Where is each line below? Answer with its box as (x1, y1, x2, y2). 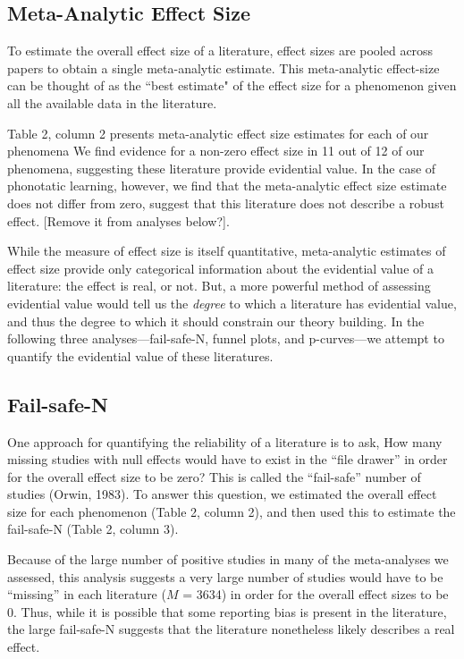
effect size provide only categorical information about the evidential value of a (7, 258, 434, 277)
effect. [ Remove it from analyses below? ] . (7, 211, 230, 230)
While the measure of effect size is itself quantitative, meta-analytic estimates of (7, 241, 446, 260)
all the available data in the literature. (7, 93, 217, 112)
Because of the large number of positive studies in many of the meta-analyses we (7, 550, 449, 569)
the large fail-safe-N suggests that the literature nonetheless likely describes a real (7, 620, 455, 638)
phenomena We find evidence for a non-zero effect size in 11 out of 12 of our (7, 141, 425, 160)
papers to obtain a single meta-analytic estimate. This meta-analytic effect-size (7, 58, 440, 77)
